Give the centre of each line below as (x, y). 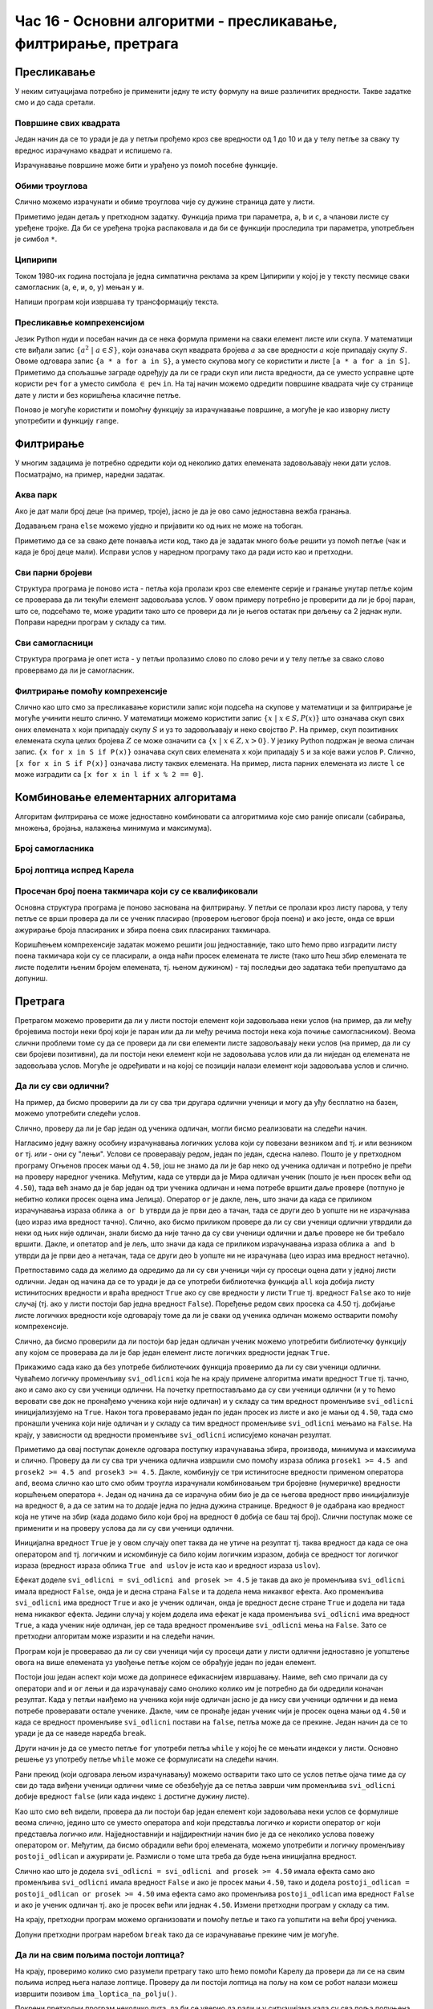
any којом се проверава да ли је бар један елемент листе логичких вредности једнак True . (172, 1352)
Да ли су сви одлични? (62, 1086)
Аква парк (36, 495)
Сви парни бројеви (53, 572)
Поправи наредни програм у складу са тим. (91, 622)
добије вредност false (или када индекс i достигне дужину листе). (132, 1797)
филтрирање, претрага (97, 43)
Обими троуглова (51, 186)
